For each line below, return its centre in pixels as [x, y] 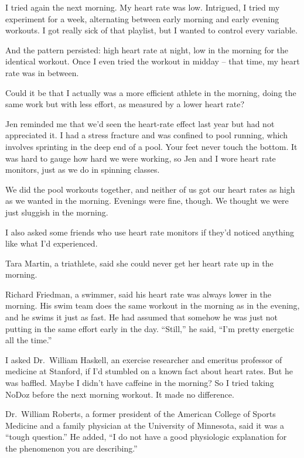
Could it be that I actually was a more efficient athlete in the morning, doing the [151, 92]
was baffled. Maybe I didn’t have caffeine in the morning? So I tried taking [140, 383]
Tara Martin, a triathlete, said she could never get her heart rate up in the [139, 263]
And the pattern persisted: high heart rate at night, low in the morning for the [147, 49]
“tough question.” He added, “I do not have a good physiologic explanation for [146, 437]
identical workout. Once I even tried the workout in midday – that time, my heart [153, 61]
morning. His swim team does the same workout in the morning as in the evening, [153, 305]
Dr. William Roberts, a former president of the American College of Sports [141, 414]
